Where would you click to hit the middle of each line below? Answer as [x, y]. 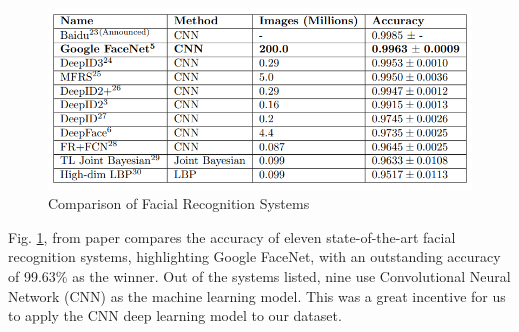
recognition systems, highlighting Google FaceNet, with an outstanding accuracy [254, 256]
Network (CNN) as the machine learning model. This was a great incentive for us [257, 295]
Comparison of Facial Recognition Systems [179, 203]
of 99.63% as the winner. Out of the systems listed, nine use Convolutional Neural [259, 276]
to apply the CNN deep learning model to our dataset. [175, 315]
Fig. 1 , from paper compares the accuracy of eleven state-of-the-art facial [232, 236]
